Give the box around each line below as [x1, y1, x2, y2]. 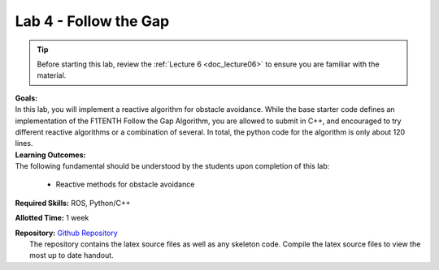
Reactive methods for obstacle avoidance [55, 179, 195, 190]
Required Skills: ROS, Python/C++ [15, 198, 131, 208]
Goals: [15, 93, 38, 103]
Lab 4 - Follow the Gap [15, 12, 170, 30]
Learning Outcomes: [15, 150, 86, 160]
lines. [15, 139, 33, 148]
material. [37, 71, 67, 80]
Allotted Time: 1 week [15, 213, 89, 223]
